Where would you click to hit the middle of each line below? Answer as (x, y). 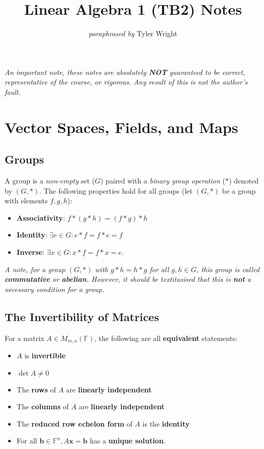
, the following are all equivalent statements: (166, 338)
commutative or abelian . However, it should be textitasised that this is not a (128, 279)
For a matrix (24, 338)
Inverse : (31, 252)
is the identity (166, 423)
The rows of (36, 389)
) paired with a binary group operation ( (163, 181)
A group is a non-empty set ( (50, 181)
